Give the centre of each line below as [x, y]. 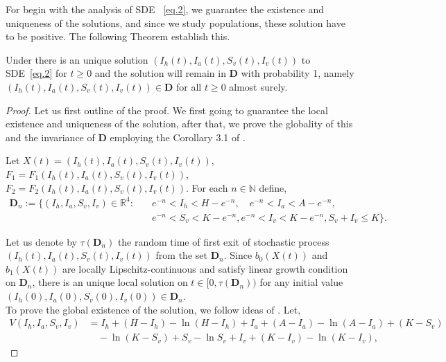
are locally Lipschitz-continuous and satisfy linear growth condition [205, 268]
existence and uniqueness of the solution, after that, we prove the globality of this [179, 124]
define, [273, 187]
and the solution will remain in [160, 73]
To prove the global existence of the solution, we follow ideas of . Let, [153, 309]
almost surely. [258, 86]
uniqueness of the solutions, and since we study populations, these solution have [175, 22]
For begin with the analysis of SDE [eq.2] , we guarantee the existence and [165, 9]
